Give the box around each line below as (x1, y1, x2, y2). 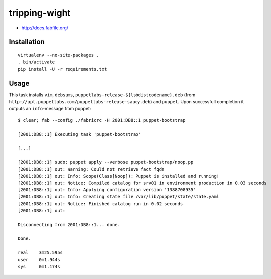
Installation (9, 38, 45, 46)
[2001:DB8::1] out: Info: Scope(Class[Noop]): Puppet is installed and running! (18, 173, 220, 179)
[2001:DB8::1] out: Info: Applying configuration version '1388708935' (18, 187, 196, 192)
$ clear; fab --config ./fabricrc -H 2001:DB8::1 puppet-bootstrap (18, 117, 186, 123)
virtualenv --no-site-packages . (18, 52, 99, 58)
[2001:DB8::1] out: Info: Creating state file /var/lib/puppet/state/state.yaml (18, 194, 220, 200)
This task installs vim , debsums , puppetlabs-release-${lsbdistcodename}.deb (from (9, 92, 196, 98)
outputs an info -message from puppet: (9, 106, 91, 112)
